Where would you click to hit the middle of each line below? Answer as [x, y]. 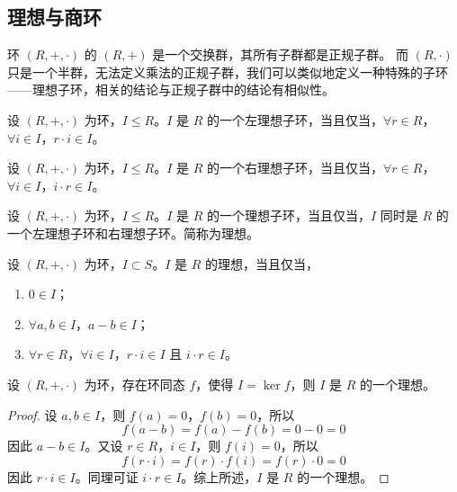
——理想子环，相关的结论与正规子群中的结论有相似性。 [171, 89]
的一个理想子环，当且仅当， [289, 215]
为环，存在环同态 [134, 384]
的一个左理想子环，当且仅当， [296, 119]
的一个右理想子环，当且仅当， [296, 168]
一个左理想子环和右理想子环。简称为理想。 [133, 233]
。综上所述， [219, 476]
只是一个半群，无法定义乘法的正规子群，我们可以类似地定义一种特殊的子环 [228, 72]
